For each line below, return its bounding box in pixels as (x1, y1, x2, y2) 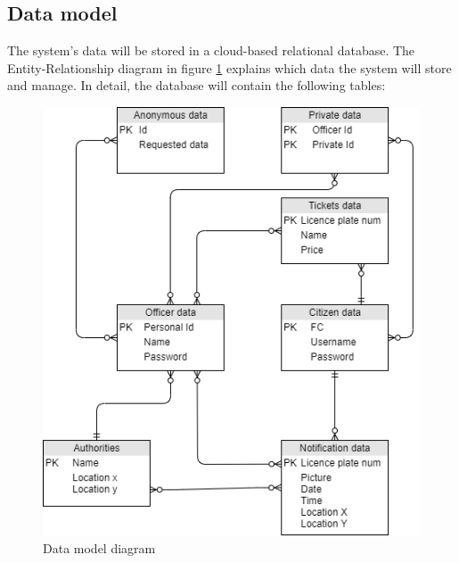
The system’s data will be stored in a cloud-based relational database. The (7, 41, 415, 60)
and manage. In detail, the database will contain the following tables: (7, 76, 386, 95)
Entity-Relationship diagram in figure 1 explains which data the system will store (7, 58, 452, 77)
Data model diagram (43, 538, 156, 557)
